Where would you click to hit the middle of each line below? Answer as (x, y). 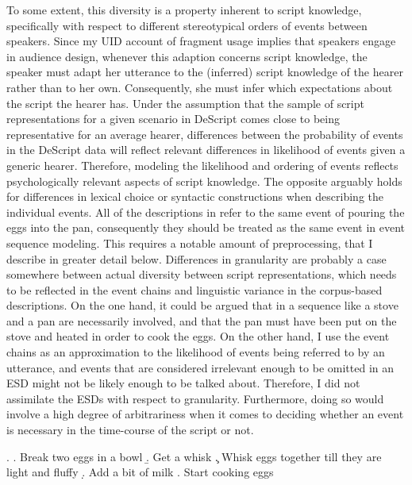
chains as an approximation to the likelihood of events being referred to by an (196, 352)
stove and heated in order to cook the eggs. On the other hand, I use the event (198, 336)
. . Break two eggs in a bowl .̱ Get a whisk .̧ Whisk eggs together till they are (194, 456)
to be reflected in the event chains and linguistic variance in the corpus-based (194, 289)
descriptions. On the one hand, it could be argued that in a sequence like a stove (202, 305)
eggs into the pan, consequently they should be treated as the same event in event (206, 227)
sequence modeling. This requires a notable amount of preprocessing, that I (190, 242)
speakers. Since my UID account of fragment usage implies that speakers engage (201, 41)
